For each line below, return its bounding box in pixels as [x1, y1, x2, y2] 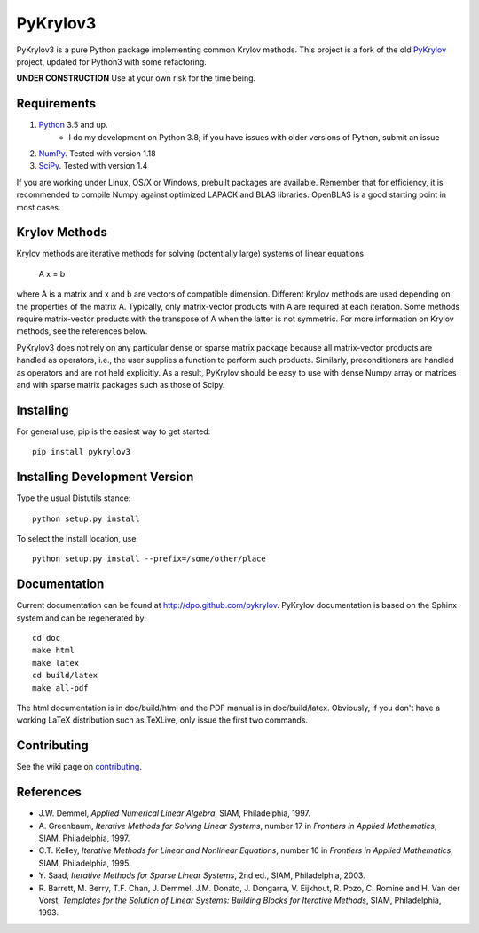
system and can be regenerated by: [16, 613, 146, 623]
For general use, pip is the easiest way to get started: [16, 426, 211, 437]
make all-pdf [32, 683, 89, 692]
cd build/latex [32, 670, 98, 681]
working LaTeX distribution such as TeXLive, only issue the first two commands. [16, 715, 309, 725]
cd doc [32, 633, 61, 644]
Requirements [16, 96, 97, 111]
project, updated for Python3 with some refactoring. [16, 56, 208, 67]
